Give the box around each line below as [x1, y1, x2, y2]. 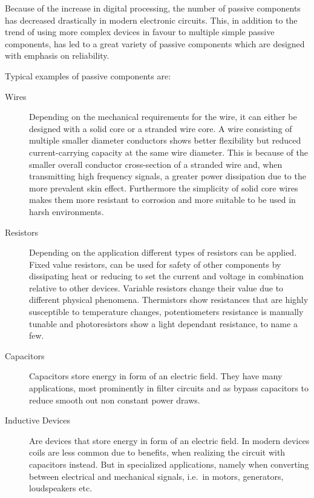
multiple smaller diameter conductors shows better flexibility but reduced [29, 134, 301, 147]
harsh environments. [29, 205, 104, 217]
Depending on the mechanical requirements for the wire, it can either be [29, 110, 297, 123]
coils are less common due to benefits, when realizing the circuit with [29, 446, 286, 459]
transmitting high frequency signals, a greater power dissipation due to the [29, 170, 306, 182]
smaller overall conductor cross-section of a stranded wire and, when [29, 158, 283, 170]
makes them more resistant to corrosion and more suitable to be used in [29, 193, 296, 206]
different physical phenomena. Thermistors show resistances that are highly [29, 293, 309, 306]
